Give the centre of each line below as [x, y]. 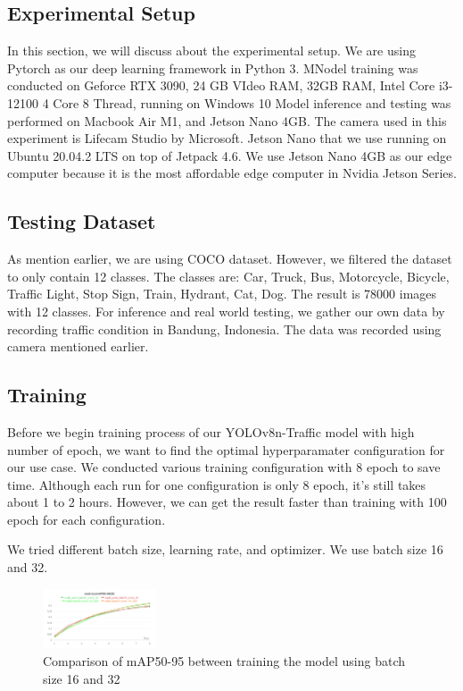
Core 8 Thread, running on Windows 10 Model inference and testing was [252, 102]
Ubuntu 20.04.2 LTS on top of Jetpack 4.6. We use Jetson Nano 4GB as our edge [230, 155]
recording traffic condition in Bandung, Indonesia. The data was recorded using [224, 329]
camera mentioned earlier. [78, 346]
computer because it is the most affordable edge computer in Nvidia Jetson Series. [232, 173]
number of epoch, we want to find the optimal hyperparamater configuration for [226, 449]
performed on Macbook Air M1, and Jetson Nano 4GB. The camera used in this [227, 120]
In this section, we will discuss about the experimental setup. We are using [211, 51]
